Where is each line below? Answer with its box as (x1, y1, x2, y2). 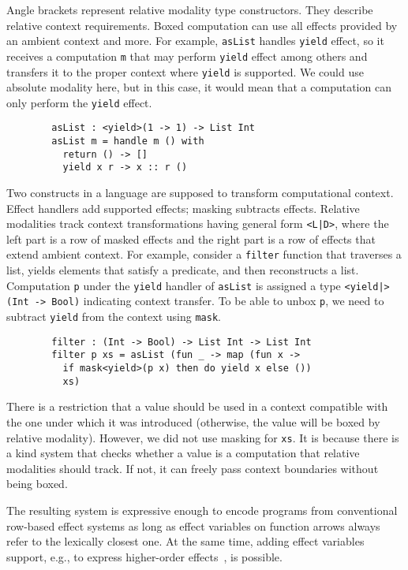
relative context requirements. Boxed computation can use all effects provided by (6, 17, 398, 33)
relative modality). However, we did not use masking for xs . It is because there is (6, 429, 399, 445)
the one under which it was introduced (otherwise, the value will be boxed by (6, 413, 380, 430)
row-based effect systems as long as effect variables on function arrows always (6, 517, 380, 534)
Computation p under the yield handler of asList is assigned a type (6, 277, 341, 293)
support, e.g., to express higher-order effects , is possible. (6, 548, 283, 564)
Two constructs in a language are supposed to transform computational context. (6, 184, 394, 201)
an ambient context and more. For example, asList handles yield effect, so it (6, 32, 384, 49)
